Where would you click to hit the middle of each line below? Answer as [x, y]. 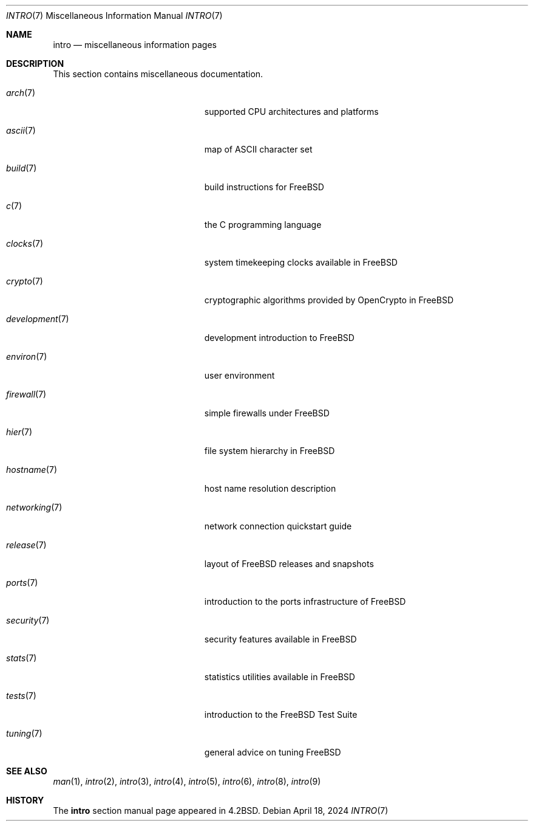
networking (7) [34, 507]
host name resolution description [270, 488]
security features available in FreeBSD [280, 639]
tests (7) [21, 696]
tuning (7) [24, 733]
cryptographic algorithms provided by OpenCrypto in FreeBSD [329, 300]
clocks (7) [25, 243]
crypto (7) [25, 281]
